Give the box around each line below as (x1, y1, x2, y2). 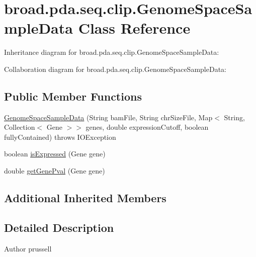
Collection (4, 122, 35, 132)
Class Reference (78, 18, 191, 38)
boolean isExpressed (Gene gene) (4, 148, 106, 159)
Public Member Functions (4, 88, 142, 104)
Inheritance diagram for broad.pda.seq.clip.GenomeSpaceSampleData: (4, 47, 219, 57)
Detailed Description (4, 219, 114, 235)
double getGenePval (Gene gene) (4, 165, 105, 176)
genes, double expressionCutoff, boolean (86, 122, 209, 132)
